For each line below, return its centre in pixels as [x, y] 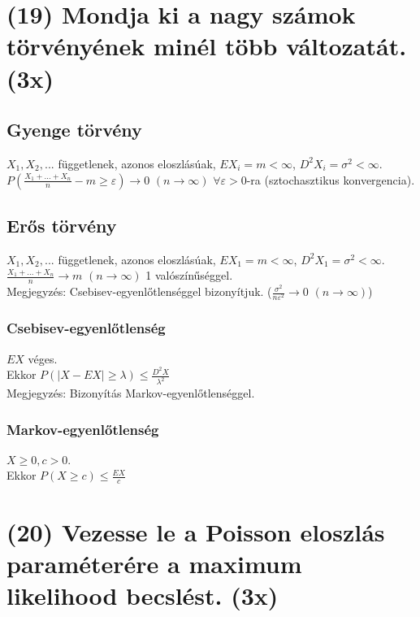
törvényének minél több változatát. [207, 46]
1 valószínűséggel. [189, 275]
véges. [43, 358]
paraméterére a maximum [154, 563]
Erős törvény [62, 225]
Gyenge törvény [74, 130]
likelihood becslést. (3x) [143, 595]
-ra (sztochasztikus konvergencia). [331, 179]
